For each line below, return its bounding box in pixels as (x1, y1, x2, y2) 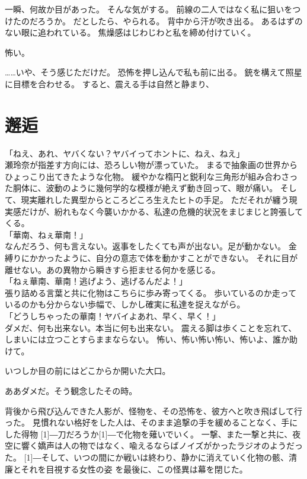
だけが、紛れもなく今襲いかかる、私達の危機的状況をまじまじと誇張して (21, 205, 303, 217)
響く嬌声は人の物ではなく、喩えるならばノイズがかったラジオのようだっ (21, 439, 303, 452)
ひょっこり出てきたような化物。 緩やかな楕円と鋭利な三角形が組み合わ (5, 170, 282, 182)
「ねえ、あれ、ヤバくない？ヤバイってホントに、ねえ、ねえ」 (5, 147, 245, 159)
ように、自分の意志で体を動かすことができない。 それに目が (62, 252, 298, 264)
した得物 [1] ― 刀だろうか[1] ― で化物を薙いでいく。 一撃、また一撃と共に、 (5, 427, 293, 440)
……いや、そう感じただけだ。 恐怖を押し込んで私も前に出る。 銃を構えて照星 (5, 66, 302, 78)
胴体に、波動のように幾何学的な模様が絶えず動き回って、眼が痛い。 (12, 182, 278, 194)
